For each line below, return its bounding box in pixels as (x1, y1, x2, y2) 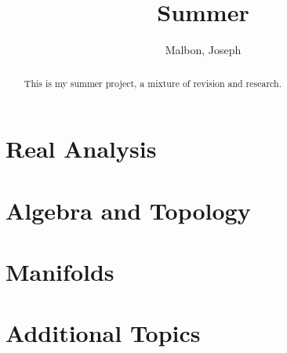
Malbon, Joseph (165, 42, 242, 58)
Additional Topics (5, 317, 201, 349)
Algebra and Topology (5, 194, 251, 226)
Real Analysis (5, 133, 157, 165)
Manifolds (5, 255, 114, 287)
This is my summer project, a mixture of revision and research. (24, 76, 282, 89)
